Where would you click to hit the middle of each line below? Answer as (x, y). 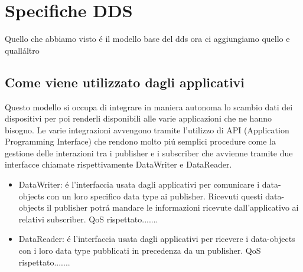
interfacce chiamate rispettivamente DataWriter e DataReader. (118, 164)
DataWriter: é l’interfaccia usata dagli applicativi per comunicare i (139, 184)
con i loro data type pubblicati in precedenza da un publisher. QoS (140, 250)
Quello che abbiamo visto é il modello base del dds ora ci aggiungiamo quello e (147, 39)
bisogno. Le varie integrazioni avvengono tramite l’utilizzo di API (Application (147, 130)
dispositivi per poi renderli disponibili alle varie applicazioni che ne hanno (138, 118)
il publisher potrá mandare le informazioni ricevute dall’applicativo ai (173, 207)
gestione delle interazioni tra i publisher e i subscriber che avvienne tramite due (149, 153)
